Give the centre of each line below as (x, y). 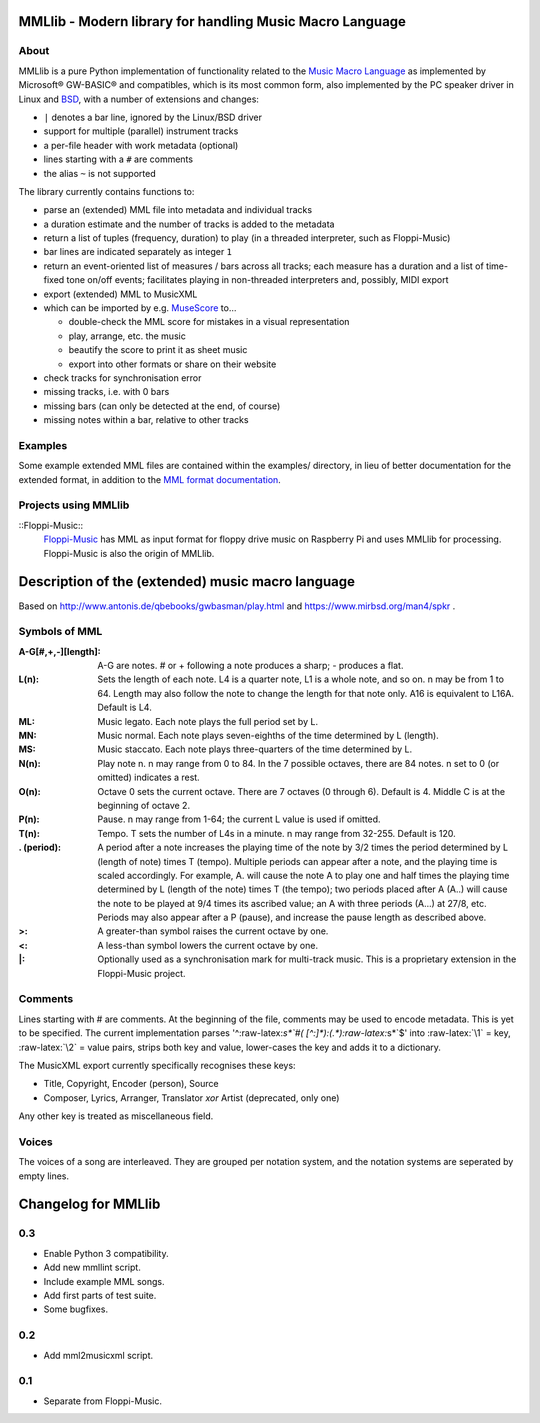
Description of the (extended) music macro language (186, 581)
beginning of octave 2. (143, 805)
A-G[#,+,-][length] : (59, 651)
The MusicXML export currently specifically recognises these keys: (157, 1065)
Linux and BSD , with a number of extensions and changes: (139, 99)
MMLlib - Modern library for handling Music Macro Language (212, 21)
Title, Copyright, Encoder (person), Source (131, 1084)
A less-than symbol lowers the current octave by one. (208, 945)
